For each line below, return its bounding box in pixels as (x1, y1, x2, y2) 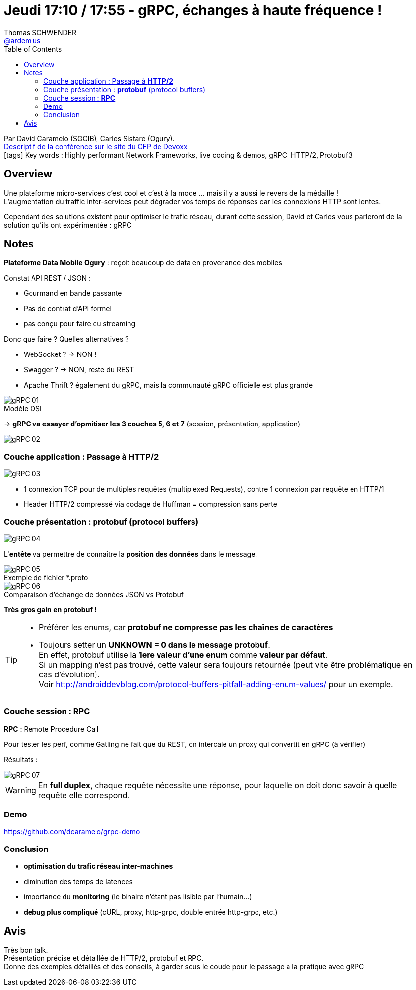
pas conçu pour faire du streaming (24, 319, 136, 328)
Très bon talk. (4, 946, 48, 955)
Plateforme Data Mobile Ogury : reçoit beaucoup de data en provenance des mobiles (4, 258, 282, 267)
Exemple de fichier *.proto (4, 573, 88, 582)
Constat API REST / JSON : (4, 274, 91, 283)
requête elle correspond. (38, 790, 130, 800)
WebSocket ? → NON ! (24, 350, 96, 359)
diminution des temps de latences (24, 877, 133, 886)
